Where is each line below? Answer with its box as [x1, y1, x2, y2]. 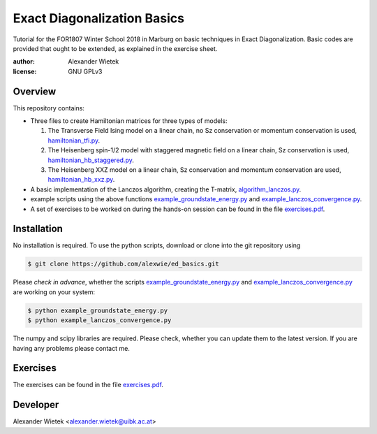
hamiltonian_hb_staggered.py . [47, 156, 134, 164]
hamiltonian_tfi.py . [47, 136, 101, 145]
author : [13, 57, 35, 66]
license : [13, 67, 37, 75]
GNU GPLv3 [68, 67, 103, 75]
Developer [13, 399, 59, 411]
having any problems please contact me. [13, 344, 131, 352]
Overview [13, 85, 57, 97]
